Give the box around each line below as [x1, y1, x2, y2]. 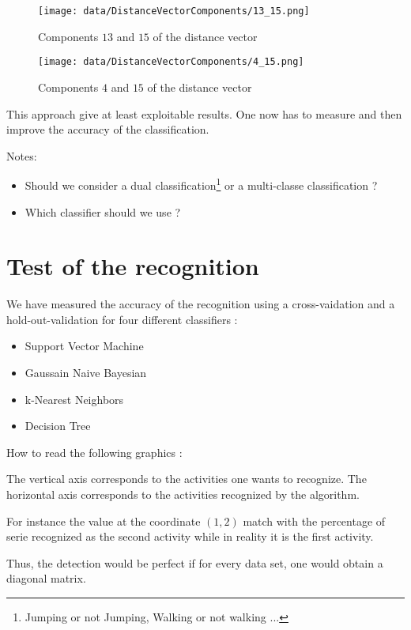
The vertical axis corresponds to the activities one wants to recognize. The [6, 470, 367, 487]
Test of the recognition [6, 250, 259, 282]
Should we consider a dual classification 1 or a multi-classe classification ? [25, 175, 378, 193]
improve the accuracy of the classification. [6, 121, 209, 138]
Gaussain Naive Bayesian [25, 364, 147, 381]
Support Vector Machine [25, 338, 144, 354]
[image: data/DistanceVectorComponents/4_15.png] [38, 56, 304, 68]
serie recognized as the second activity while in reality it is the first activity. [6, 528, 374, 545]
